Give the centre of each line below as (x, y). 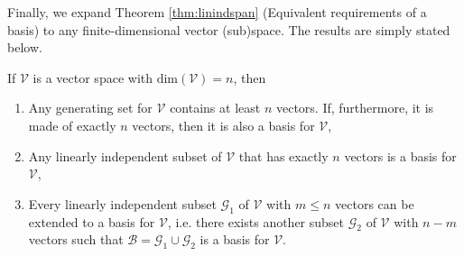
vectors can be (375, 203)
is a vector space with (93, 77)
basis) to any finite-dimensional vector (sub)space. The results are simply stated (229, 29)
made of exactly (72, 125)
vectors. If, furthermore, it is (355, 108)
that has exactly (283, 155)
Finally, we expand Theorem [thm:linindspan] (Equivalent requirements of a (217, 12)
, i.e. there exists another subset (256, 221)
